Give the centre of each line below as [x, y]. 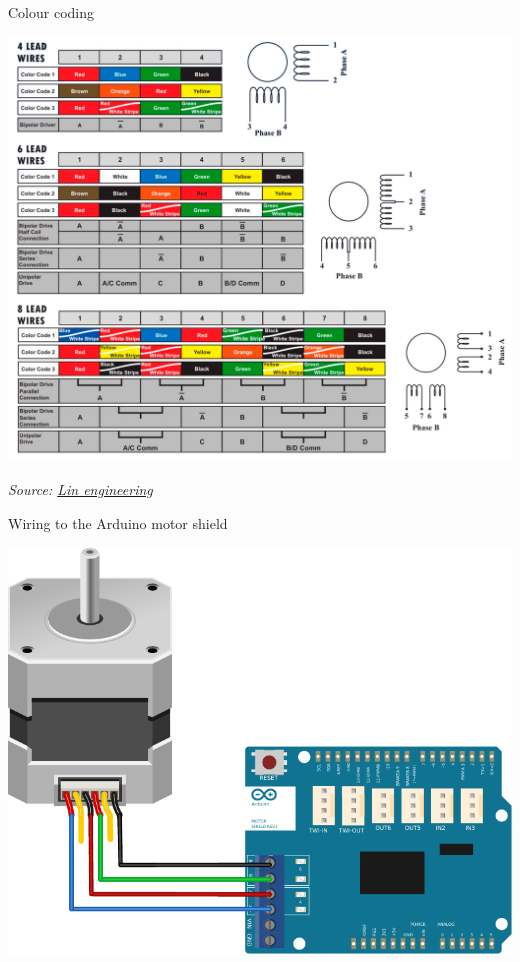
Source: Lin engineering [80, 489]
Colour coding [51, 12]
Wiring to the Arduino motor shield [118, 523]
